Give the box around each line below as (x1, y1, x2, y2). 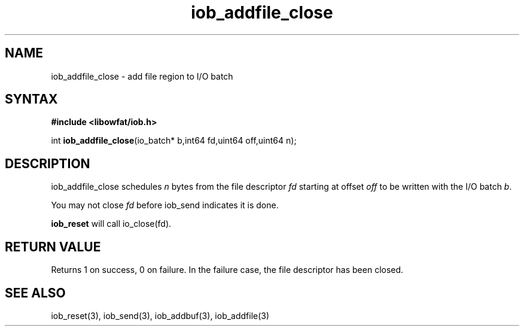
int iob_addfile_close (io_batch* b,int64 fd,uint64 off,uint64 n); (51, 135, 297, 146)
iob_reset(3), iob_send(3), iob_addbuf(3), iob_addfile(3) (51, 310, 270, 321)
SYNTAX (5, 92, 58, 107)
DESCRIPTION (5, 156, 90, 171)
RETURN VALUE (5, 239, 101, 254)
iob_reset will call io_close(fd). (51, 218, 172, 229)
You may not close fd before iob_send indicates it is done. (51, 200, 279, 211)
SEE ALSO (5, 285, 66, 300)
